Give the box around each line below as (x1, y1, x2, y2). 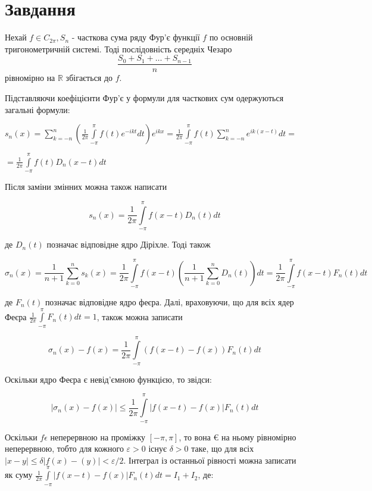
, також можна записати (96, 310, 183, 323)
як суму (5, 468, 33, 481)
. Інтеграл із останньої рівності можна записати (123, 454, 296, 466)
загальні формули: (5, 103, 70, 115)
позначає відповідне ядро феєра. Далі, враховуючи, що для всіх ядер (45, 295, 294, 308)
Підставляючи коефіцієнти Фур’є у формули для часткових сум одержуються (5, 91, 284, 104)
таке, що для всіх (191, 442, 254, 455)
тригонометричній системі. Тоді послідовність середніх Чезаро (5, 42, 232, 55)
